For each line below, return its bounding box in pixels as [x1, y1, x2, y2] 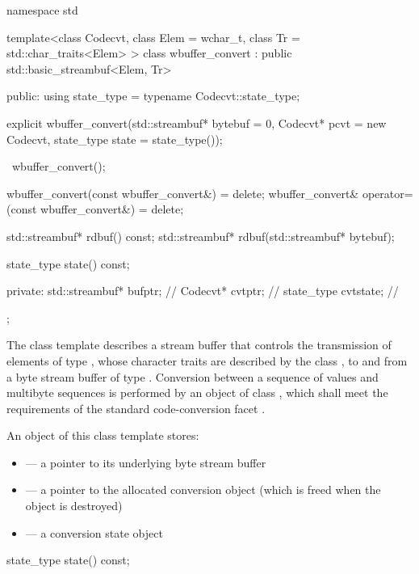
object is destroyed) [25, 497, 123, 514]
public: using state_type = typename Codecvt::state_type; [6, 87, 300, 104]
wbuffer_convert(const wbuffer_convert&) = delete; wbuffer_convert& [6, 184, 359, 201]
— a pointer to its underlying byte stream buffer [25, 454, 266, 471]
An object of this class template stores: [6, 427, 199, 444]
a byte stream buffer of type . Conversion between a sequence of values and [6, 368, 379, 385]
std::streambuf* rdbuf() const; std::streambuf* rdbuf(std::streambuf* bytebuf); [6, 227, 395, 244]
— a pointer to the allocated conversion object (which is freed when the [25, 481, 381, 498]
